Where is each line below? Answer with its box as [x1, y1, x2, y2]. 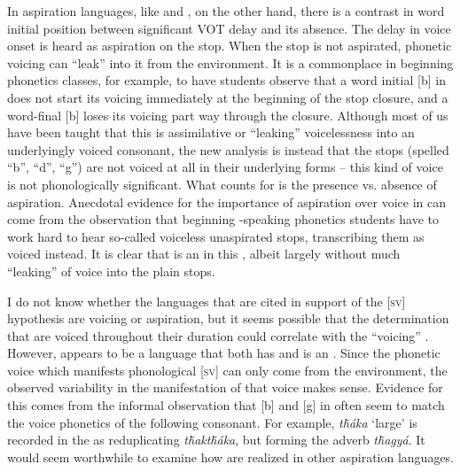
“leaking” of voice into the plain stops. [7, 261, 215, 280]
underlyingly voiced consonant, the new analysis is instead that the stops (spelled [7, 140, 449, 159]
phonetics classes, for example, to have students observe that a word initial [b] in [7, 71, 446, 89]
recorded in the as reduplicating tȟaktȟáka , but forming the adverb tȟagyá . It [7, 430, 425, 449]
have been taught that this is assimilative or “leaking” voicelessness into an [7, 123, 415, 142]
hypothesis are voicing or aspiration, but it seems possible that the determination [7, 309, 449, 328]
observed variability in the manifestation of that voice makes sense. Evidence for [7, 378, 443, 397]
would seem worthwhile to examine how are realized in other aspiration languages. [7, 447, 455, 466]
